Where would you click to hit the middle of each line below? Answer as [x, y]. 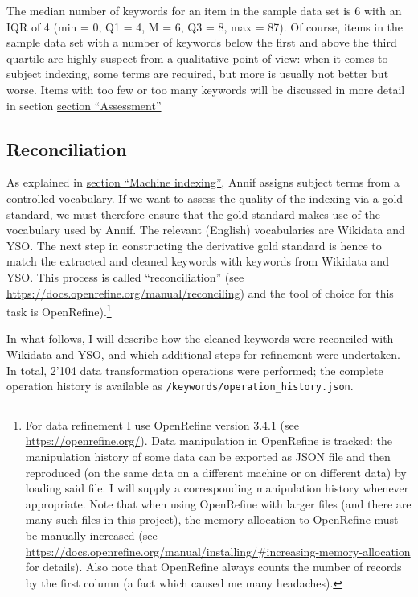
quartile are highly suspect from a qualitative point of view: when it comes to [197, 58]
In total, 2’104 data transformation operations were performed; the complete [195, 370]
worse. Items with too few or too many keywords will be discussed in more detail [206, 89]
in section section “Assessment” [84, 105]
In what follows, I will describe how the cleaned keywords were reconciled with [200, 338]
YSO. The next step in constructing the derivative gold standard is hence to [194, 245]
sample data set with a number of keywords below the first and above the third [202, 42]
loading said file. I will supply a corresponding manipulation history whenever [217, 488]
